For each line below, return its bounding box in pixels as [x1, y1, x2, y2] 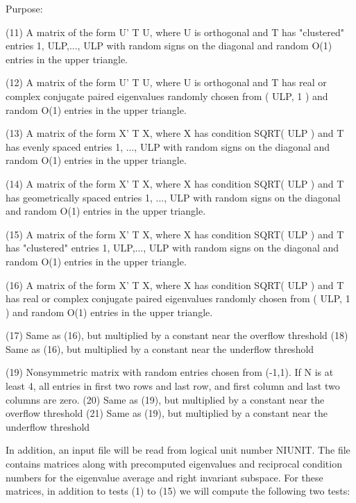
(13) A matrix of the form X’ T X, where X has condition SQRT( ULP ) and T [6, 126, 344, 140]
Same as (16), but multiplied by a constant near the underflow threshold [6, 341, 314, 356]
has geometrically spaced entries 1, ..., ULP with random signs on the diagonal [6, 190, 341, 204]
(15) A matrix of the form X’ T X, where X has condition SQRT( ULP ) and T [6, 226, 344, 241]
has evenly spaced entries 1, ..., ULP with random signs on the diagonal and [6, 139, 330, 154]
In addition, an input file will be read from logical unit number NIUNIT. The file [6, 443, 350, 457]
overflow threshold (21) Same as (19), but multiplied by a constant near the [6, 406, 328, 420]
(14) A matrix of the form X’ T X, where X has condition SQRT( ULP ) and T [6, 176, 344, 190]
